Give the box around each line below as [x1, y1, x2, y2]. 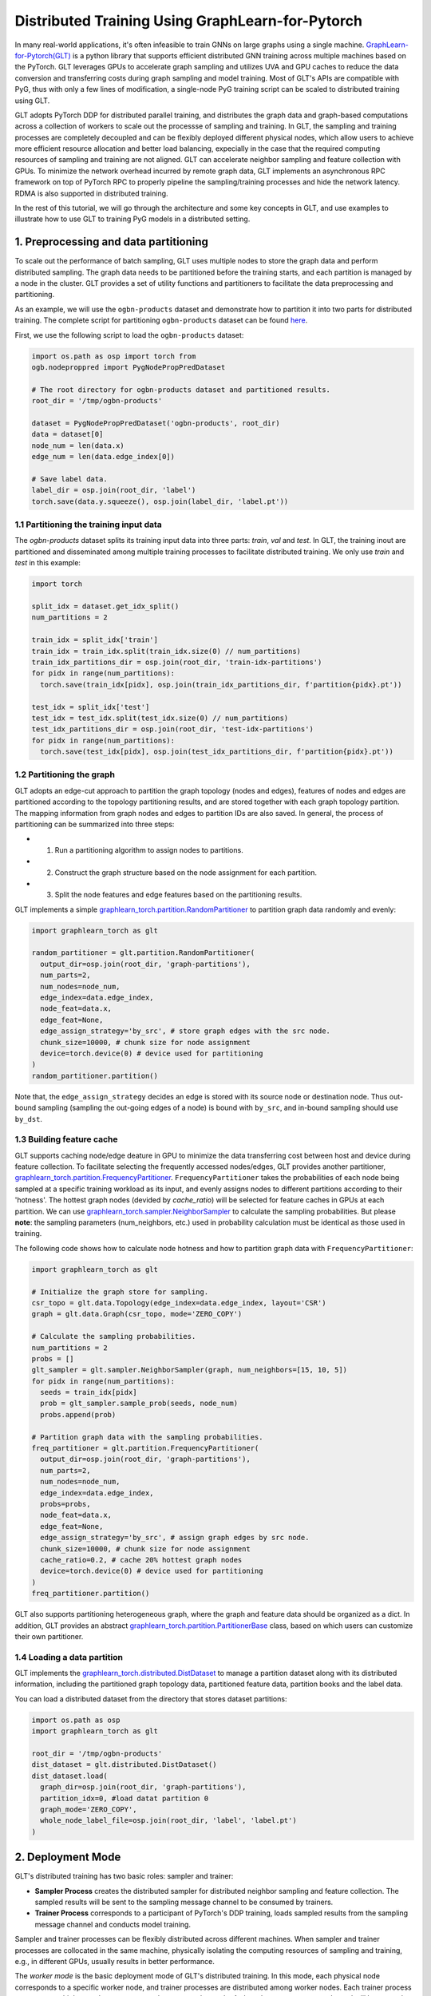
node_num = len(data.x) [31, 441, 125, 450]
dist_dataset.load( [31, 1771, 108, 1780]
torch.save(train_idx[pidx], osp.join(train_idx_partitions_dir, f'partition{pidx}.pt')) [40, 679, 402, 689]
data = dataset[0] [31, 430, 104, 439]
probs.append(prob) [40, 1410, 117, 1419]
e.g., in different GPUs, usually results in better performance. [14, 1956, 215, 1966]
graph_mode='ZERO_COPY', [40, 1804, 137, 1814]
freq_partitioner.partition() [31, 1589, 150, 1598]
